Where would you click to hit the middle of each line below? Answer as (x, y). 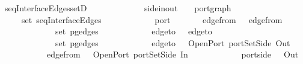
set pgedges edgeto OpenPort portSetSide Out (173, 42)
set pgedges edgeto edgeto (133, 31)
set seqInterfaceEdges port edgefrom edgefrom (152, 19)
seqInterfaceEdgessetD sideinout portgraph (118, 8)
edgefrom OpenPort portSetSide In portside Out (173, 54)
